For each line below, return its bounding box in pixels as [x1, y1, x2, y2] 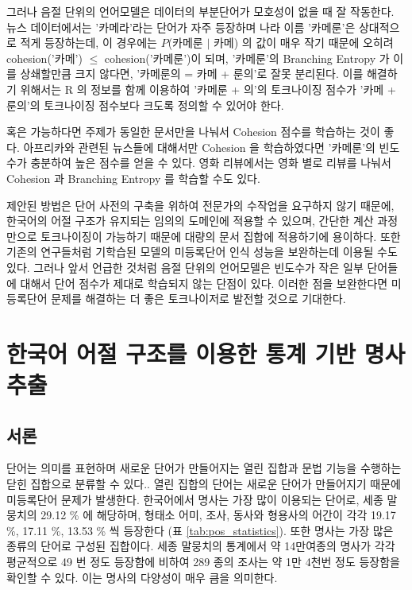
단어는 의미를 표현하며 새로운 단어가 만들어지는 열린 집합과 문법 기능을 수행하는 [6, 460, 402, 476]
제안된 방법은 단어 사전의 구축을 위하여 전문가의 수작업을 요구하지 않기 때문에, [6, 196, 395, 213]
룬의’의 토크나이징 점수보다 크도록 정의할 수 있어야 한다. [6, 96, 284, 113]
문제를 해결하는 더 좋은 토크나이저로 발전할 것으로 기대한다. [51, 290, 346, 307]
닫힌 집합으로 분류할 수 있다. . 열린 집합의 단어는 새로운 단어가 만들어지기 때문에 [6, 475, 401, 492]
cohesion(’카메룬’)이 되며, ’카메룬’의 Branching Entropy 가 [104, 49, 390, 66]
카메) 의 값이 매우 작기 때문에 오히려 [213, 34, 394, 51]
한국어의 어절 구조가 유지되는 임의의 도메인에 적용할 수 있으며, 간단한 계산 [6, 212, 374, 229]
